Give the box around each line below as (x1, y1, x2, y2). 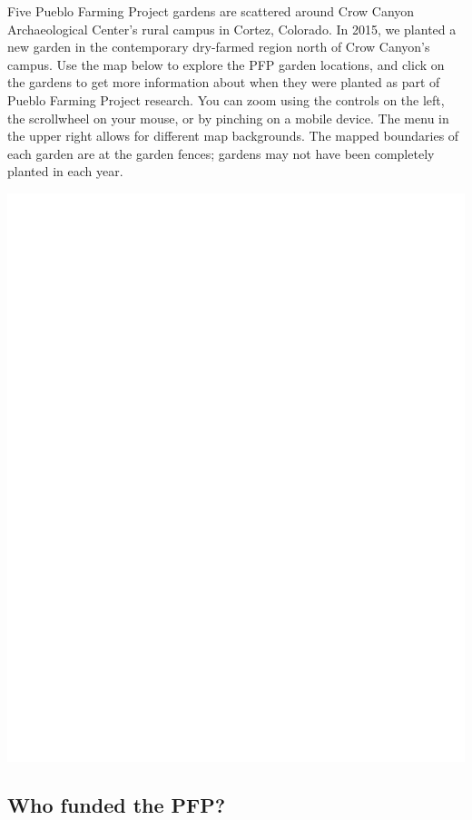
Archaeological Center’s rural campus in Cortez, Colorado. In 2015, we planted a (7, 19, 457, 38)
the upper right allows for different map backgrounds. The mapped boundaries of (7, 126, 459, 145)
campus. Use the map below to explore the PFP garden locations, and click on (7, 54, 445, 74)
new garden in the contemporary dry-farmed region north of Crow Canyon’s (7, 37, 430, 56)
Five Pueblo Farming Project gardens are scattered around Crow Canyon (7, 2, 415, 20)
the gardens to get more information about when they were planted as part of (7, 73, 440, 92)
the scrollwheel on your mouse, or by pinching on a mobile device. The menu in (7, 108, 449, 127)
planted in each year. (7, 162, 123, 181)
